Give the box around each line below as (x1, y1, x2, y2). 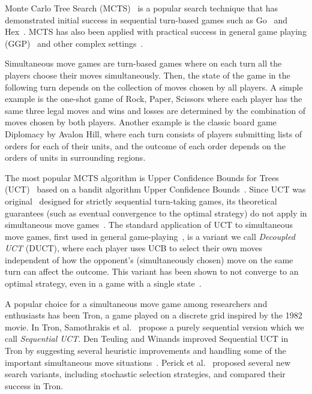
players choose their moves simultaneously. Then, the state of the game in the (5, 68, 290, 81)
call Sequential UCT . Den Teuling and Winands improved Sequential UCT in (5, 332, 289, 345)
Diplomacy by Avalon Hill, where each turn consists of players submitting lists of (5, 127, 302, 140)
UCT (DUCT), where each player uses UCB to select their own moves (5, 242, 263, 254)
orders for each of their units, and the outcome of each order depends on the (5, 139, 286, 152)
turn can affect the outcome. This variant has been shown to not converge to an (5, 265, 299, 278)
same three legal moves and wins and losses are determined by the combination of (5, 104, 306, 116)
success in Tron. (5, 379, 64, 392)
